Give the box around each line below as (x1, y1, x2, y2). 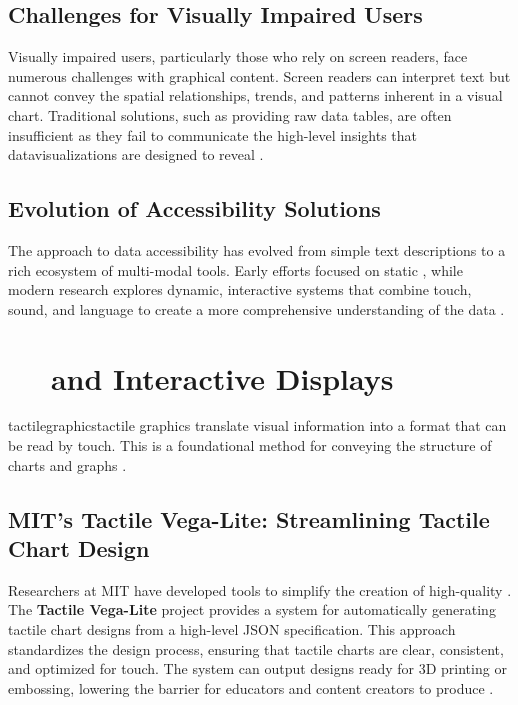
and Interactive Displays (50, 357, 394, 398)
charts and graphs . (8, 454, 127, 475)
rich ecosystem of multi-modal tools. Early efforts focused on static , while (8, 259, 463, 280)
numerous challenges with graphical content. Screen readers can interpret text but (8, 65, 511, 86)
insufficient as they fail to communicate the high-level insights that (8, 124, 418, 145)
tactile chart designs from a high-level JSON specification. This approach (8, 619, 456, 640)
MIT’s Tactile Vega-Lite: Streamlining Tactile (8, 503, 490, 534)
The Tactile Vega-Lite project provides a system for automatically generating (8, 599, 496, 620)
